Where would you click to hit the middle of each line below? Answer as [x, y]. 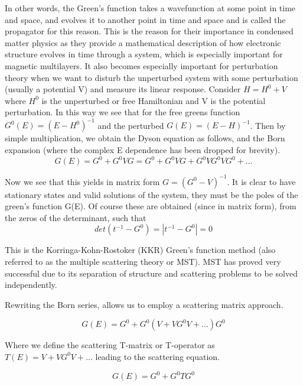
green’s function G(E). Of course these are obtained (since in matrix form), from [151, 206]
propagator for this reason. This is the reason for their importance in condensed [149, 31]
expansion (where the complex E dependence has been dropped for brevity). [143, 150]
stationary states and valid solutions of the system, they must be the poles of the [151, 194]
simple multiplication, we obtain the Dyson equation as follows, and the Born [145, 138]
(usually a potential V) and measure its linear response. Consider [123, 89]
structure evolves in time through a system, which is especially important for [144, 54]
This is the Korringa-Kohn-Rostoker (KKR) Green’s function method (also [140, 250]
